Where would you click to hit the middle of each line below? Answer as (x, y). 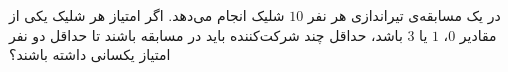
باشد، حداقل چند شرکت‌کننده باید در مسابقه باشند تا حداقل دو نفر (206, 34)
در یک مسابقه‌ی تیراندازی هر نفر (404, 15)
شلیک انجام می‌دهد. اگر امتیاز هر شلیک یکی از (147, 15)
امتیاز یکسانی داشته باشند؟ (90, 54)
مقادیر (478, 34)
